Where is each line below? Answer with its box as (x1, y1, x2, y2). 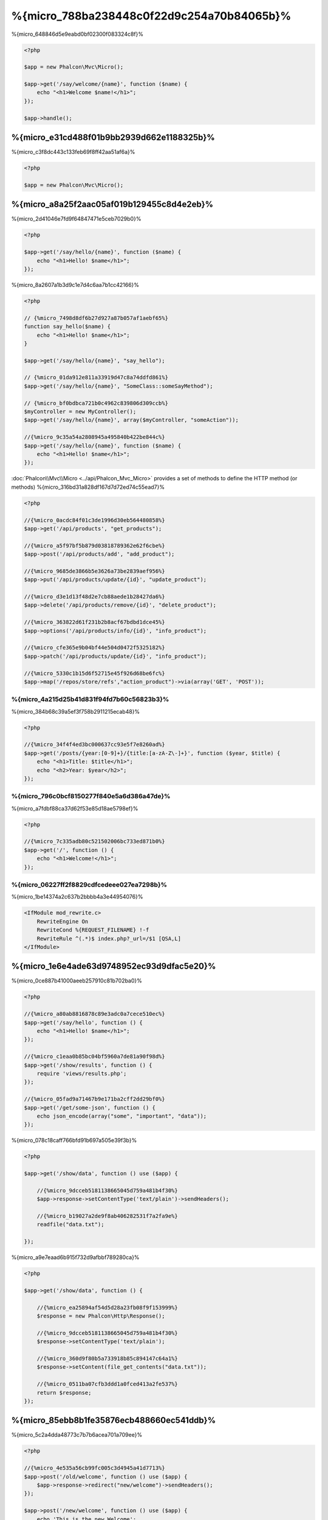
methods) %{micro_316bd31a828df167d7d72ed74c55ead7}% (11, 483, 165, 491)
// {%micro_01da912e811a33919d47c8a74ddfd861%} (24, 374, 168, 381)
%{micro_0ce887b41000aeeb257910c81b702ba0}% (11, 977, 143, 984)
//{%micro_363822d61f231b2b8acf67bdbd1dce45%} (24, 619, 165, 626)
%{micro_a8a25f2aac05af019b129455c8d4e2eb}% (11, 199, 214, 210)
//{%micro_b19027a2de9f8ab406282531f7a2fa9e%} (36, 1212, 179, 1219)
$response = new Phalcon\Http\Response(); (36, 1313, 165, 1319)
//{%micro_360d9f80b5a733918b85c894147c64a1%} (36, 1355, 179, 1362)
